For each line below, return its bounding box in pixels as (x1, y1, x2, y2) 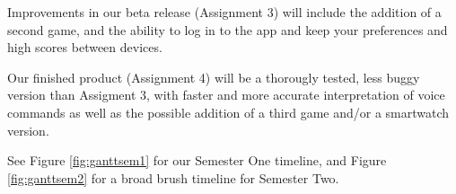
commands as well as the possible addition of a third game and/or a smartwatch (7, 102, 450, 121)
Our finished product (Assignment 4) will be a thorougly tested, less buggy (7, 67, 420, 86)
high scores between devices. (7, 38, 162, 57)
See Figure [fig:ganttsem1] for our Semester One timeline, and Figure (7, 151, 387, 170)
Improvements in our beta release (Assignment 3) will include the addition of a (7, 3, 442, 21)
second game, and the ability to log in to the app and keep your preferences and (7, 20, 448, 39)
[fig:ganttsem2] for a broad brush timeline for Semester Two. (7, 168, 339, 187)
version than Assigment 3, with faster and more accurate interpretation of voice (7, 85, 445, 104)
